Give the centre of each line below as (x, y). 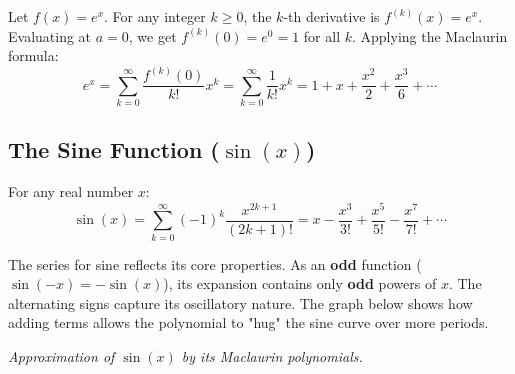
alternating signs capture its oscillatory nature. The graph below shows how (240, 302)
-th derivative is (331, 16)
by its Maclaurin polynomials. (272, 356)
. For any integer (155, 16)
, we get (152, 35)
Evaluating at (50, 35)
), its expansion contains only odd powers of (300, 283)
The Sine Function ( (114, 149)
